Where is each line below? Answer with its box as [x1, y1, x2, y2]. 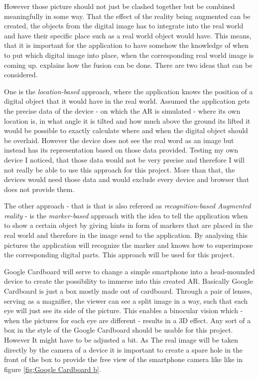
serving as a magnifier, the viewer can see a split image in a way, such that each [4, 295, 248, 306]
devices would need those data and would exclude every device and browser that [4, 174, 250, 185]
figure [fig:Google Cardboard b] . [4, 364, 101, 374]
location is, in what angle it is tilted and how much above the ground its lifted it [4, 115, 251, 126]
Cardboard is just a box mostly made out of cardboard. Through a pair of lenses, [4, 286, 253, 296]
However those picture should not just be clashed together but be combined [4, 1, 235, 11]
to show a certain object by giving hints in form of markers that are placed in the [4, 220, 253, 230]
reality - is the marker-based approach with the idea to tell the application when [4, 210, 248, 220]
